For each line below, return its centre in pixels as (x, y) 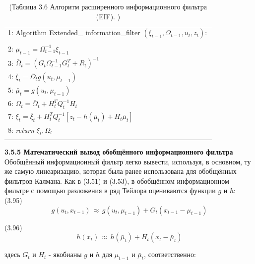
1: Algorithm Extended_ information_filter (74, 32)
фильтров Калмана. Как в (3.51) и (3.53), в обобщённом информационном (117, 181)
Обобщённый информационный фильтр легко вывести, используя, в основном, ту (128, 161)
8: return (21, 130)
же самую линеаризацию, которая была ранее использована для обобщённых (121, 171)
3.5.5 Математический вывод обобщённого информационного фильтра (119, 152)
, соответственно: (170, 254)
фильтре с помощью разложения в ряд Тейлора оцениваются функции (110, 190)
